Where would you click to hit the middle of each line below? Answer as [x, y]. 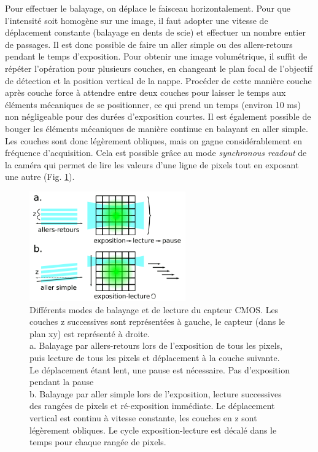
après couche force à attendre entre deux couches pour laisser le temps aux [145, 92]
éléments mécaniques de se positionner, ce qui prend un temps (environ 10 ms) [153, 104]
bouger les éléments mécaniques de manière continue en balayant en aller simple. [157, 128]
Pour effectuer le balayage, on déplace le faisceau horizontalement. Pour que [148, 8]
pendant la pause [62, 382]
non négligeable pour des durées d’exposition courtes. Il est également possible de [158, 116]
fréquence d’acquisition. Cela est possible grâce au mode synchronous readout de [156, 153]
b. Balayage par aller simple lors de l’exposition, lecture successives [156, 393]
